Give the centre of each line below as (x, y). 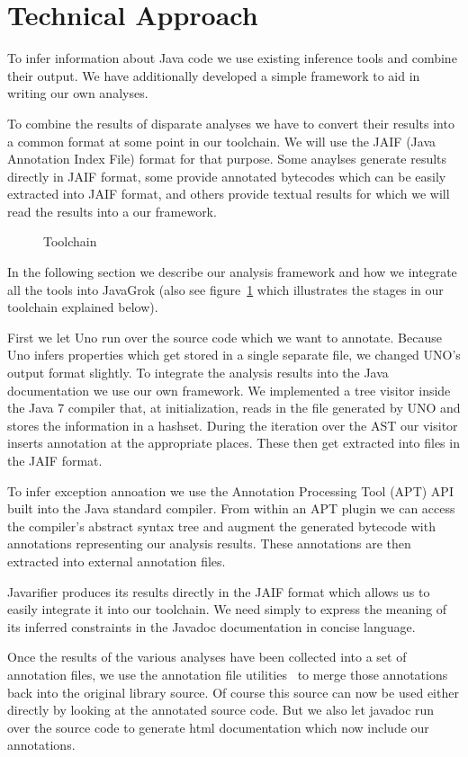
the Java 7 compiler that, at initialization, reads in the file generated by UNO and (234, 408)
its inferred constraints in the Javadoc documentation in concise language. (211, 626)
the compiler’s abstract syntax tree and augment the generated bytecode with (221, 525)
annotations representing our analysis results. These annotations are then (209, 543)
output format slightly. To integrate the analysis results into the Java (198, 373)
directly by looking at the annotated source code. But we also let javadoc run (221, 710)
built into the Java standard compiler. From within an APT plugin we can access (231, 508)
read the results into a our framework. (112, 211)
